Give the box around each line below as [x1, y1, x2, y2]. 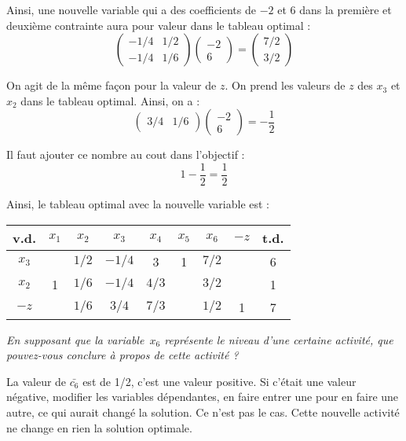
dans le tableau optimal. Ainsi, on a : [20, 92, 200, 108]
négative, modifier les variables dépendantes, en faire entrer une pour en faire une [6, 388, 399, 405]
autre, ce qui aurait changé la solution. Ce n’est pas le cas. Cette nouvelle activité [6, 404, 400, 420]
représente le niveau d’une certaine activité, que [164, 331, 393, 347]
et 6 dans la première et [277, 2, 392, 17]
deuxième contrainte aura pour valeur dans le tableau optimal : [6, 17, 311, 33]
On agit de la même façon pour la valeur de [6, 77, 217, 94]
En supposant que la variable [6, 331, 144, 347]
